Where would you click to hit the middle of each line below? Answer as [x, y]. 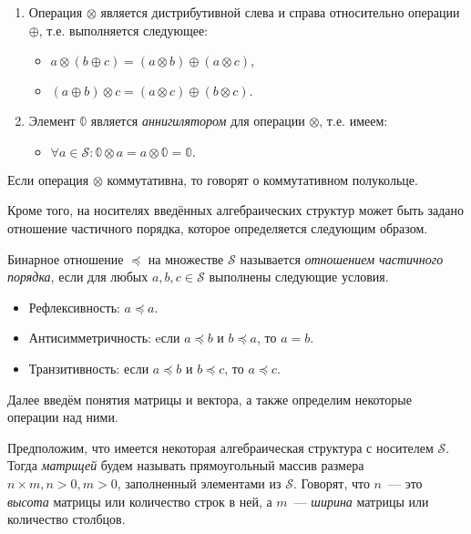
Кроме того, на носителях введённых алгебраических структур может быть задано [236, 210]
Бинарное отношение [66, 258]
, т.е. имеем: [353, 121]
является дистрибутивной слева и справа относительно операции [280, 12]
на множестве [186, 258]
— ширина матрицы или [361, 501]
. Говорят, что [331, 483]
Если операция [48, 179]
